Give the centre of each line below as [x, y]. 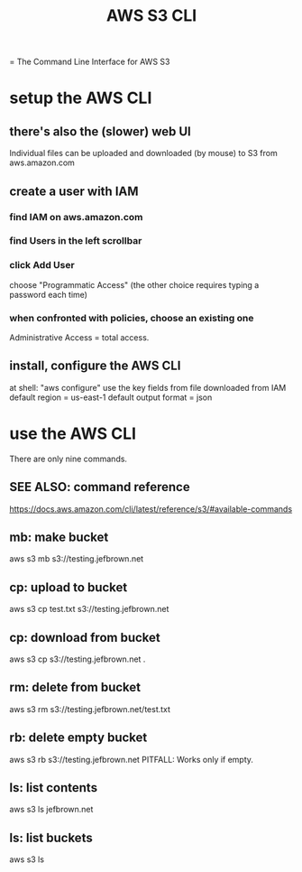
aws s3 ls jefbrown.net [51, 810]
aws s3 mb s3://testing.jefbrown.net [77, 559]
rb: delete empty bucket [78, 738]
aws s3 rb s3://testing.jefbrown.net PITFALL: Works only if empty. [132, 759]
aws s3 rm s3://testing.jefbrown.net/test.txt [90, 709]
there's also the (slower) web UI [100, 131]
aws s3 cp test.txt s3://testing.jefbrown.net [89, 609]
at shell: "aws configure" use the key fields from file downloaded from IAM [148, 387]
